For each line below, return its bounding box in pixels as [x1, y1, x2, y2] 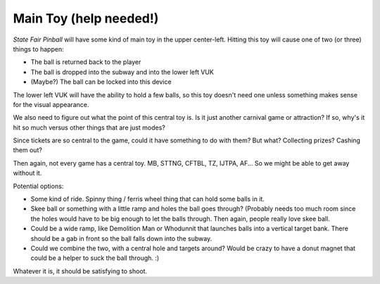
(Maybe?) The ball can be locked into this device [30, 78, 172, 86]
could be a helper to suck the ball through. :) [30, 254, 160, 262]
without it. [13, 169, 42, 178]
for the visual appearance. [13, 100, 89, 109]
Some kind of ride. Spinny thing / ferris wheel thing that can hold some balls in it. [30, 195, 265, 204]
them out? [13, 146, 42, 154]
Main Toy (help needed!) [13, 11, 159, 26]
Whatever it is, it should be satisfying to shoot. [13, 266, 148, 275]
